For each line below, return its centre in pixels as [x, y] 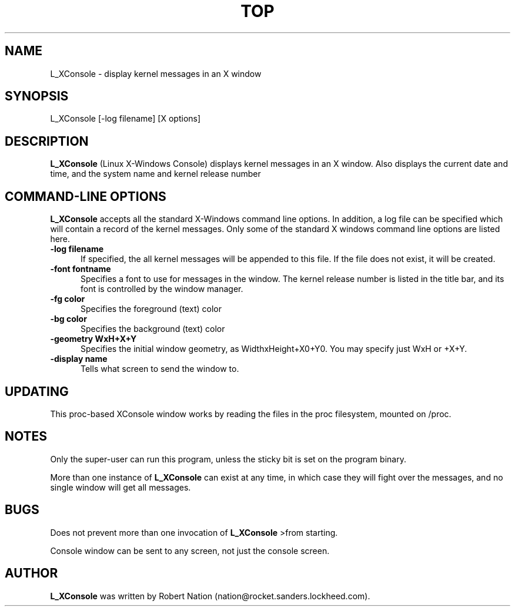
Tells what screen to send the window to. [160, 369]
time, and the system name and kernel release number [155, 174]
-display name [79, 359]
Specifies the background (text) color [153, 329]
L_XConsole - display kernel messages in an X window [156, 73]
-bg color [68, 319]
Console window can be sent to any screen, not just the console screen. [190, 550]
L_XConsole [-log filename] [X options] [126, 119]
